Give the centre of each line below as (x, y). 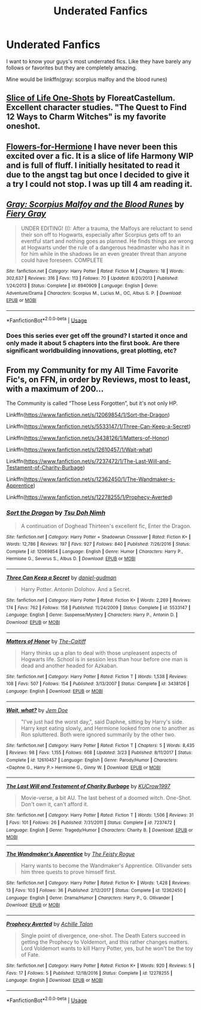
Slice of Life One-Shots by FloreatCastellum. (91, 98)
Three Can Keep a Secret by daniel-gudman (61, 578)
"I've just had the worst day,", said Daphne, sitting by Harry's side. (102, 722)
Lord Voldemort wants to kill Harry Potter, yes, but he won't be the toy (107, 948)
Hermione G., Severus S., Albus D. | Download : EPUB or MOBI (71, 559)
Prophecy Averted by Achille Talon (50, 924)
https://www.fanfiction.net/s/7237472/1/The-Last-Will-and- (98, 461)
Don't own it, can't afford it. (54, 805)
